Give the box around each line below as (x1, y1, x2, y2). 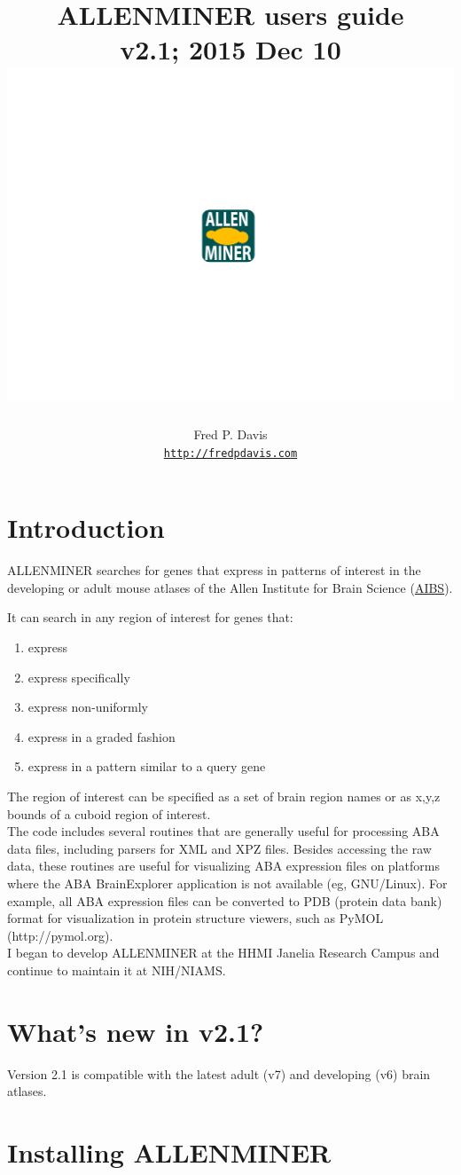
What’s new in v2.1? (7, 1013, 264, 1049)
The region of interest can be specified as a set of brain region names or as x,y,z (7, 786, 441, 805)
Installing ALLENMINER (7, 1133, 332, 1170)
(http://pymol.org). (7, 926, 113, 944)
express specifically (27, 667, 130, 686)
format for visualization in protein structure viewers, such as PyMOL (7, 909, 384, 927)
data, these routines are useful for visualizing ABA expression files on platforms (7, 856, 440, 875)
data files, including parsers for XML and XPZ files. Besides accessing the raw (7, 839, 432, 857)
